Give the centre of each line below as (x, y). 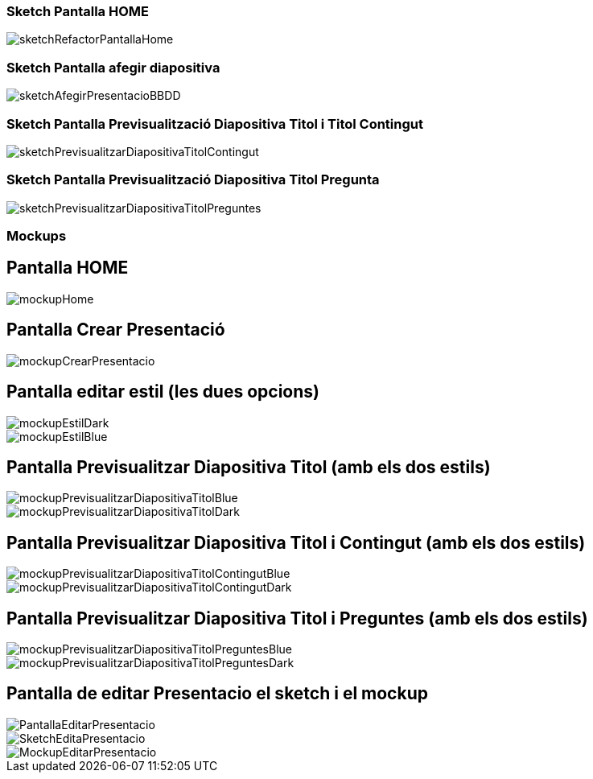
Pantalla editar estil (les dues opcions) (163, 392)
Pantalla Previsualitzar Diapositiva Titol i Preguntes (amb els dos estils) (297, 618)
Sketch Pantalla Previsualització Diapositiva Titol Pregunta (193, 180)
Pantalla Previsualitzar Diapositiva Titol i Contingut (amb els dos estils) (296, 542)
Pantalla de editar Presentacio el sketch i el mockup (217, 694)
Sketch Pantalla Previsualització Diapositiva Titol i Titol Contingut (215, 124)
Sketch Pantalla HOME (78, 11)
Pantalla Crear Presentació (116, 330)
